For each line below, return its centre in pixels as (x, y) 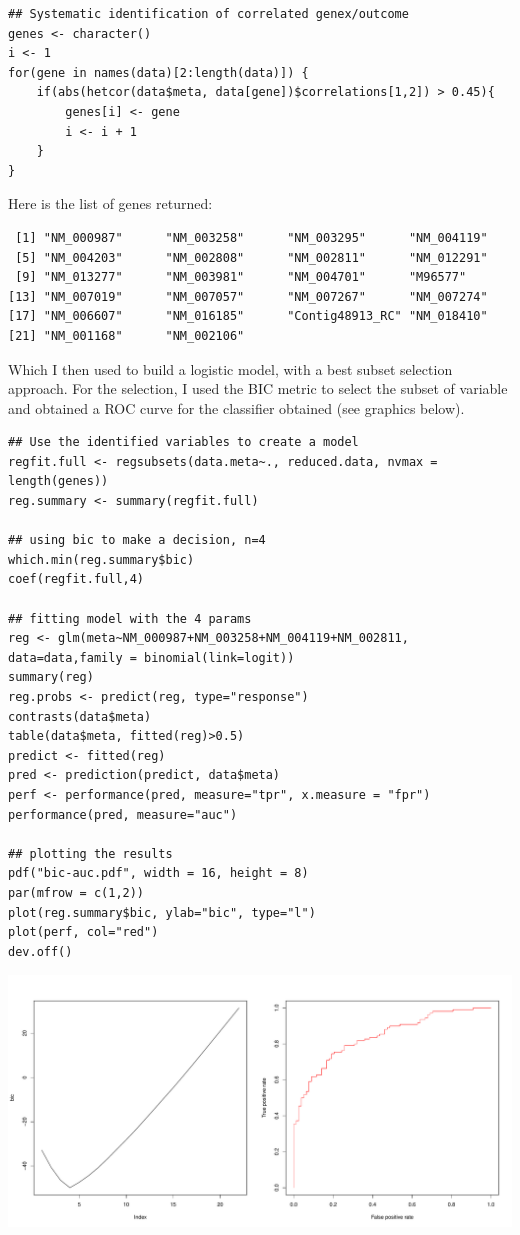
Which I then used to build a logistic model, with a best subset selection (230, 368)
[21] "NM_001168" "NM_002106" (126, 335)
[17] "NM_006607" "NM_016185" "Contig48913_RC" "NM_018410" (248, 316)
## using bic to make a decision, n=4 (137, 540)
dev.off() (40, 951)
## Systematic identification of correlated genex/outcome (208, 14)
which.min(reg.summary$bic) (101, 559)
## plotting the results (90, 853)
